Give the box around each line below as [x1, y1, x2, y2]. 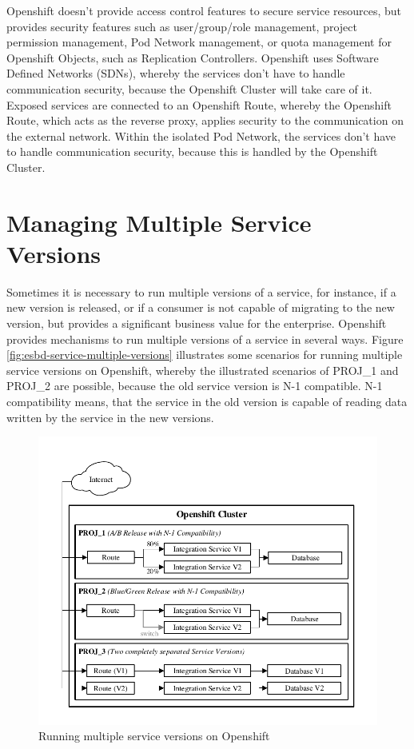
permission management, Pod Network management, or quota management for [6, 34, 392, 50]
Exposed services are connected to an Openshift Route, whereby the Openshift [6, 96, 392, 113]
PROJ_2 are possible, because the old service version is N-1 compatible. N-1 [6, 377, 383, 394]
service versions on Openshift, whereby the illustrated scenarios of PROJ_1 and [6, 361, 399, 378]
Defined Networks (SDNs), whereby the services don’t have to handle [6, 65, 345, 82]
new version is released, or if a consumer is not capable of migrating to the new [6, 299, 395, 316]
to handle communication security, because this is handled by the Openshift [6, 143, 378, 160]
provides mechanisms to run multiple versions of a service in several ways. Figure [6, 330, 404, 347]
